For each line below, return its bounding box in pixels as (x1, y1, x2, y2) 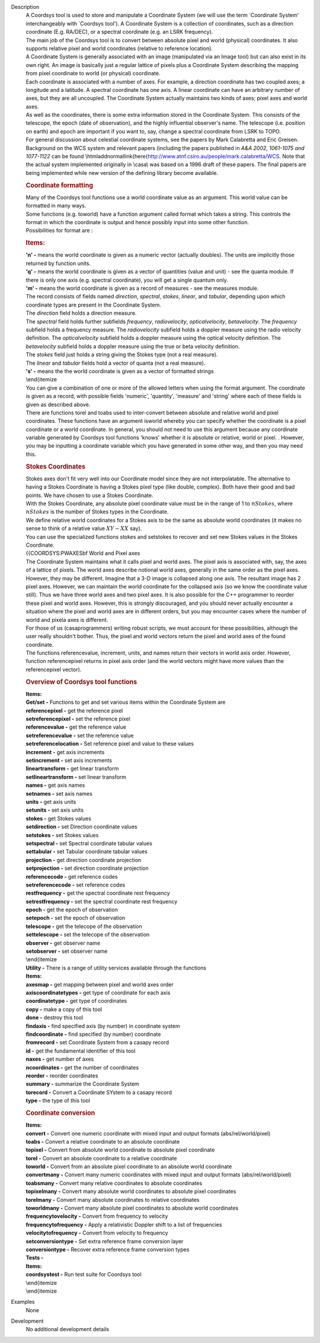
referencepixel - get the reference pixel (25, 707, 123, 714)
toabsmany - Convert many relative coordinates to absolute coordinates (25, 1179, 203, 1186)
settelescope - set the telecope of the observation (25, 931, 150, 938)
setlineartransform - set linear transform (25, 773, 127, 780)
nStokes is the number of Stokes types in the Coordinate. (25, 508, 169, 515)
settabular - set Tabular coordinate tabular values (25, 848, 148, 855)
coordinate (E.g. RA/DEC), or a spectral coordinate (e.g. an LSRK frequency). (25, 28, 213, 36)
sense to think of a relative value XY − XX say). (25, 525, 142, 532)
